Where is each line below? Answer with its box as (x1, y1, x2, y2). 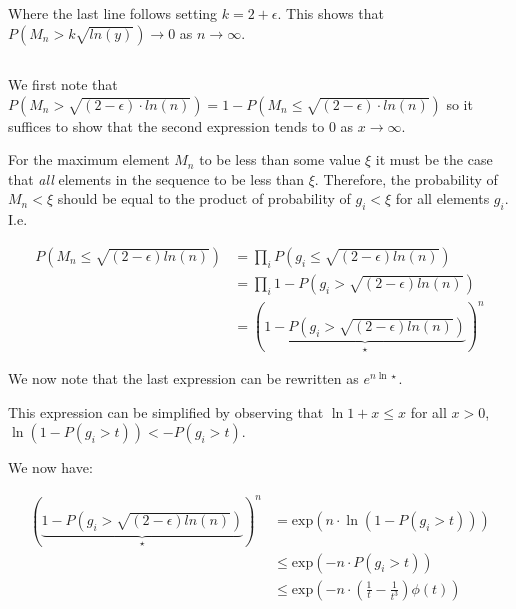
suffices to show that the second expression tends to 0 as (8, 115, 354, 136)
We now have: (8, 457, 93, 478)
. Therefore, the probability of (314, 168, 498, 189)
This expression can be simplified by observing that (8, 401, 324, 422)
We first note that (8, 73, 118, 94)
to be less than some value (199, 149, 361, 170)
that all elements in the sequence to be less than (8, 168, 305, 189)
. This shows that (277, 3, 384, 23)
